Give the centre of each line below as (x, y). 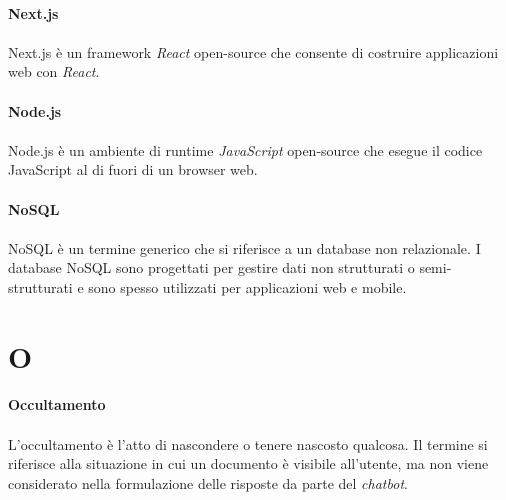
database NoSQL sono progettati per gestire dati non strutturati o (211, 267)
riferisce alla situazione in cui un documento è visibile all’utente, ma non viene (248, 463)
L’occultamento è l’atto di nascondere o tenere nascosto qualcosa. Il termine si (248, 443)
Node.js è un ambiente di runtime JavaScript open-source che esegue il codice (245, 149)
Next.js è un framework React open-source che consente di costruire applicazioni (253, 51)
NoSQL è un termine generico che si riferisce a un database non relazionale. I (244, 247)
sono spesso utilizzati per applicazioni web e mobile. (247, 286)
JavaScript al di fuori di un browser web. (133, 169)
